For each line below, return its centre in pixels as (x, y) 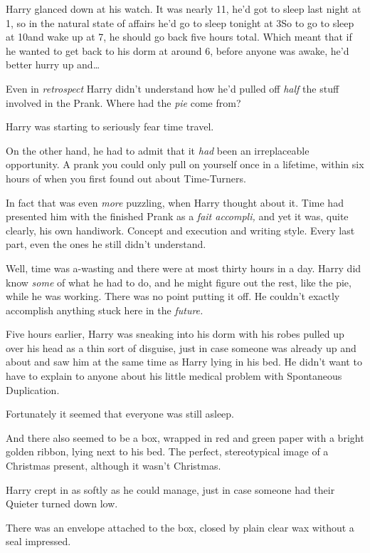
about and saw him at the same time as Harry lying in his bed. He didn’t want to (184, 362)
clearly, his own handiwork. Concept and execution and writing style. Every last (180, 230)
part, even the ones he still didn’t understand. (106, 244)
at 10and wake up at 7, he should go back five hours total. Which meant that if (179, 37)
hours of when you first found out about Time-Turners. (126, 178)
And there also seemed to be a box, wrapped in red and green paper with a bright (185, 437)
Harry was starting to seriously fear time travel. (110, 126)
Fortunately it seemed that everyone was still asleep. (120, 414)
